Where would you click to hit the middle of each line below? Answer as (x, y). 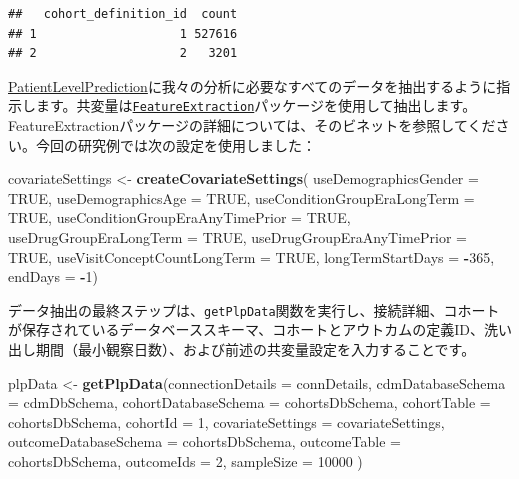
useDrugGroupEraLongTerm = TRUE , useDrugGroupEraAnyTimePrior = (237, 237)
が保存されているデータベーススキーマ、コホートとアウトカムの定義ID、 (246, 329)
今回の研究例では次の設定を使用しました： (175, 144)
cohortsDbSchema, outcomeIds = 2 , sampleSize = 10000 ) (185, 461)
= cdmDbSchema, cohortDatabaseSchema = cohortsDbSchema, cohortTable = (249, 402)
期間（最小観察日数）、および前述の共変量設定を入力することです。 (255, 349)
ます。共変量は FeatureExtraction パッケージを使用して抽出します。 (256, 105)
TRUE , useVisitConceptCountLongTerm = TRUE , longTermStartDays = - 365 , (251, 256)
